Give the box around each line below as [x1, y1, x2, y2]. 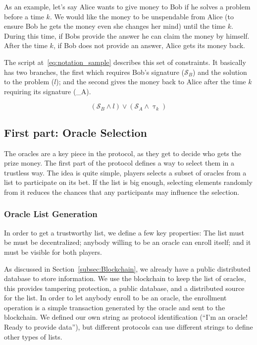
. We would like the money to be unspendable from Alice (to [50, 11, 234, 21]
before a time [4, 11, 44, 21]
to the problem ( [4, 76, 54, 87]
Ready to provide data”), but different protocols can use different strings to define [4, 322, 253, 332]
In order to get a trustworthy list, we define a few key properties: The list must [4, 227, 245, 237]
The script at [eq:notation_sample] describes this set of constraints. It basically [4, 57, 246, 67]
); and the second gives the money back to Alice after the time [56, 76, 246, 87]
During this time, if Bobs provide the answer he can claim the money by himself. [4, 30, 250, 41]
